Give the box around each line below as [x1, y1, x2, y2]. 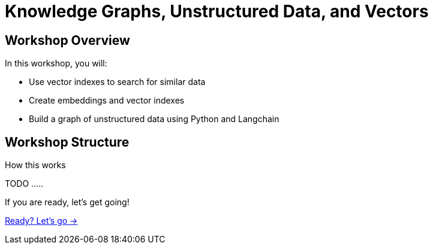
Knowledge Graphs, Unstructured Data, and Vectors [5, 1, 429, 22]
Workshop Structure [5, 134, 130, 150]
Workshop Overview [5, 32, 130, 48]
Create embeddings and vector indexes [29, 95, 185, 106]
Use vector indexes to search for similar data [29, 77, 206, 87]
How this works [5, 160, 66, 171]
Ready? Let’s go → [5, 215, 78, 226]
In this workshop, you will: [5, 58, 107, 69]
